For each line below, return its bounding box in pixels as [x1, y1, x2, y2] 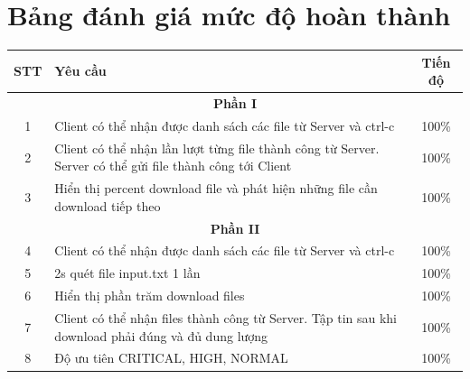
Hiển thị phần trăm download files [54, 286, 245, 305]
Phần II [210, 218, 260, 237]
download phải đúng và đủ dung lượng [54, 326, 268, 345]
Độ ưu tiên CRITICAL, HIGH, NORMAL [54, 348, 288, 367]
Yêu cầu [54, 61, 107, 80]
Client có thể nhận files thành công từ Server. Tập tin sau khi [54, 309, 398, 327]
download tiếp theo [54, 196, 161, 215]
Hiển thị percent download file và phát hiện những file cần [54, 179, 378, 198]
